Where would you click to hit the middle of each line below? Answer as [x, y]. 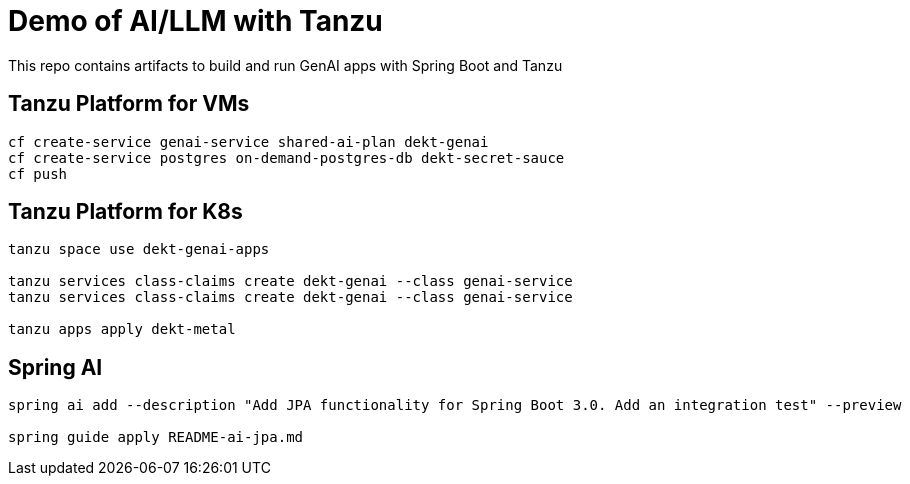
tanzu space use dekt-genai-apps [139, 249]
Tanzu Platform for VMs [129, 104]
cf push [38, 173]
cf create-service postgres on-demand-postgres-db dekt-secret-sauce [286, 157]
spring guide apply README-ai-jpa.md [156, 437]
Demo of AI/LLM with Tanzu [195, 21]
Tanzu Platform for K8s [125, 212]
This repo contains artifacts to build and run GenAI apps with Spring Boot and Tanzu [285, 65]
